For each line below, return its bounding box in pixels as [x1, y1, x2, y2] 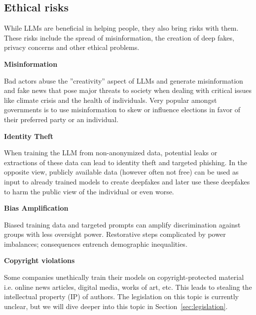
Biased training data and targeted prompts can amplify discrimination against [4, 219, 241, 229]
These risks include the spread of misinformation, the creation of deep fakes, [4, 32, 234, 43]
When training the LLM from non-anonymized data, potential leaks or [4, 147, 218, 158]
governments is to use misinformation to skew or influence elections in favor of [4, 104, 240, 115]
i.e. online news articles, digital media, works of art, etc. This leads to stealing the [4, 281, 252, 292]
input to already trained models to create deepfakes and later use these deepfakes [4, 176, 250, 186]
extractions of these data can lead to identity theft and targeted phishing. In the [4, 157, 248, 167]
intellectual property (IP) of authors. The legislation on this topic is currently [4, 291, 239, 302]
